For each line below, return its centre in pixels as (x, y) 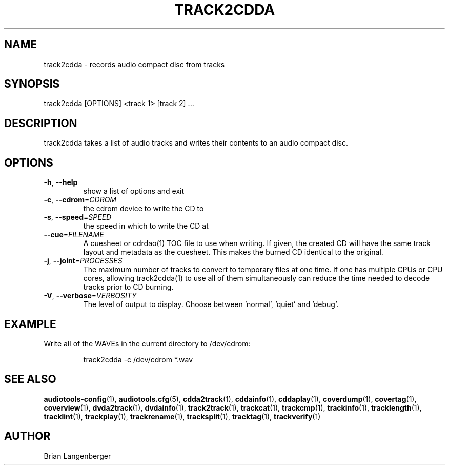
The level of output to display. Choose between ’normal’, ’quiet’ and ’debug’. (211, 304)
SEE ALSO (30, 379)
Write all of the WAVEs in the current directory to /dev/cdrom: (147, 343)
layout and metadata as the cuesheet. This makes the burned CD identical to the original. (233, 252)
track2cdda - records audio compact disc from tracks (134, 64)
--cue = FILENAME (74, 235)
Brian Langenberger (77, 456)
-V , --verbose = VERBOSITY (90, 296)
